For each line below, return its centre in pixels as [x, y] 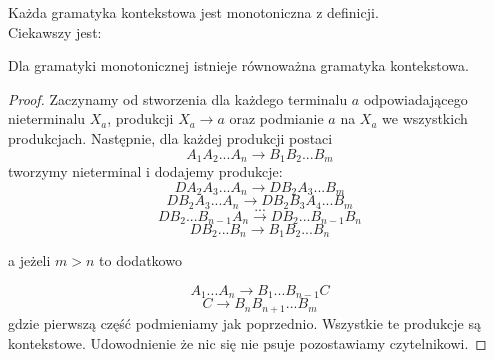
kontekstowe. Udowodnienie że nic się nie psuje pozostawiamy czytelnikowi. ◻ [247, 342]
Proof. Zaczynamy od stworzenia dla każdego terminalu [178, 98]
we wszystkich [425, 118]
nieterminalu [47, 118]
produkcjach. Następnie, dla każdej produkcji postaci [170, 137]
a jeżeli [29, 260]
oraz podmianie [276, 118]
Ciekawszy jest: [55, 31]
